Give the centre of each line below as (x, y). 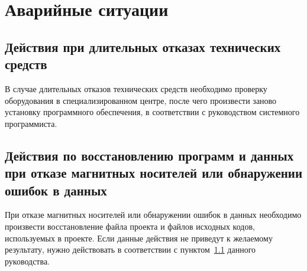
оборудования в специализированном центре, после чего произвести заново (141, 100)
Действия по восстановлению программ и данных (149, 155)
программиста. (31, 123)
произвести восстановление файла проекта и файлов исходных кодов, (130, 226)
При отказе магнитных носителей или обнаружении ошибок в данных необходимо (153, 215)
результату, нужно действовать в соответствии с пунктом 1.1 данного (130, 249)
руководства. (28, 261)
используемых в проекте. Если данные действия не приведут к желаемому (139, 238)
